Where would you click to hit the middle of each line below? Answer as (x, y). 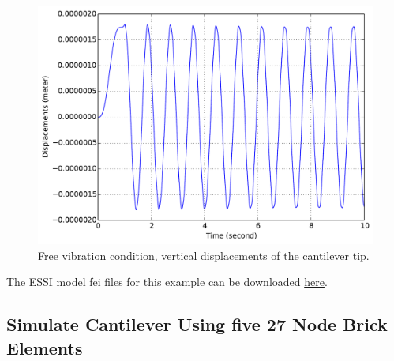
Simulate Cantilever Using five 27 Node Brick (197, 324)
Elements (45, 347)
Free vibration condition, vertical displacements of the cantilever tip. (204, 255)
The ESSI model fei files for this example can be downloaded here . (167, 282)
